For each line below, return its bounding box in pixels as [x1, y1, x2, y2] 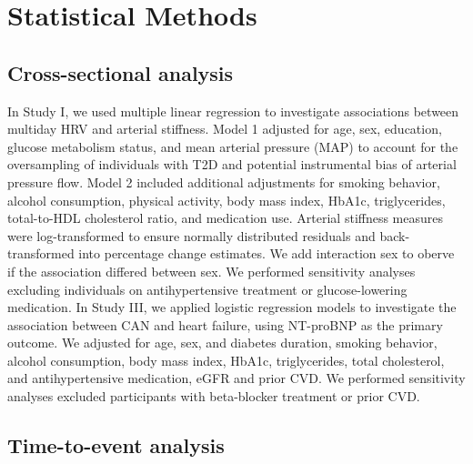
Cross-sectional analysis [7, 58, 234, 86]
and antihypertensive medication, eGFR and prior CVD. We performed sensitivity [7, 368, 466, 388]
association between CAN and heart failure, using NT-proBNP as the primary [7, 315, 443, 334]
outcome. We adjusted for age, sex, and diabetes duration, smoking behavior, [7, 333, 438, 352]
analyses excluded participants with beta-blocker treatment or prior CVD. [7, 387, 420, 406]
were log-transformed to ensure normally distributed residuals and [7, 226, 376, 245]
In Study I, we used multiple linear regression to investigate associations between [7, 101, 459, 120]
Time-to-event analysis [7, 431, 225, 459]
